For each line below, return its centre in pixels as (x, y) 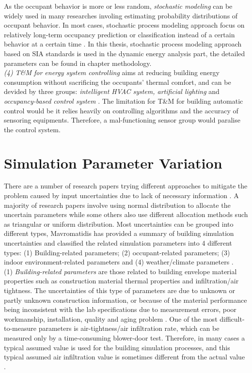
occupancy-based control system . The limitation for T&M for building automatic (124, 101)
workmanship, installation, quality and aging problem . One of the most (111, 319)
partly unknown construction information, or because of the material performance (126, 300)
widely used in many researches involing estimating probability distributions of (121, 15)
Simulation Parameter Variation (113, 163)
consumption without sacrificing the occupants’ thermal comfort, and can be (118, 82)
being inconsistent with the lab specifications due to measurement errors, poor (120, 309)
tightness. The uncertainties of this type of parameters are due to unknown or (119, 290)
